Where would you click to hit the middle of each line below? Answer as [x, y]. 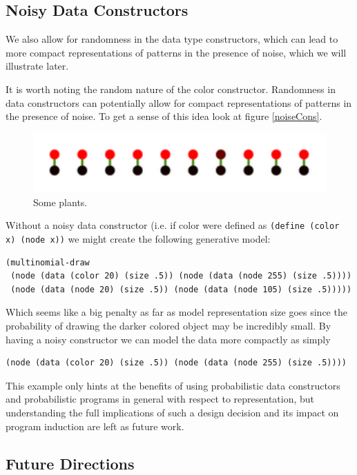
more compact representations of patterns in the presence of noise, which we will [176, 52]
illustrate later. [37, 66]
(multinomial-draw [48, 262]
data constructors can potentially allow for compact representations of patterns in [179, 102]
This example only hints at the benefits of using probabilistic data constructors [173, 385]
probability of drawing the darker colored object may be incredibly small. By [168, 326]
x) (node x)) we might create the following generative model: [138, 239]
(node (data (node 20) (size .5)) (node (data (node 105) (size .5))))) [181, 289]
